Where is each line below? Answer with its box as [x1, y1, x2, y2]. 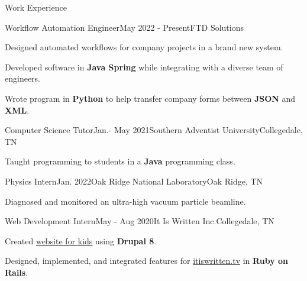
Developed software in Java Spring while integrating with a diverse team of [5, 60, 283, 73]
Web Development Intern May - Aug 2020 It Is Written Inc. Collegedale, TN [5, 215, 274, 227]
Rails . [5, 266, 28, 278]
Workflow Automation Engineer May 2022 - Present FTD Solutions [5, 21, 244, 33]
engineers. [5, 72, 41, 85]
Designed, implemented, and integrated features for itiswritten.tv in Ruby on [5, 254, 288, 267]
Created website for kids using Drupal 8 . [5, 234, 157, 247]
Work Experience [5, 1, 67, 13]
